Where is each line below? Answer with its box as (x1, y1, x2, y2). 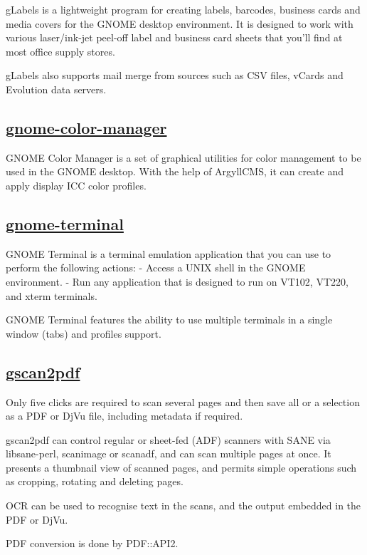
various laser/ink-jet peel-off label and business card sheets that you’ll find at (6, 30, 343, 45)
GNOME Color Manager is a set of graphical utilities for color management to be (6, 150, 361, 165)
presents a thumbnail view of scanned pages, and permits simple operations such (6, 460, 357, 474)
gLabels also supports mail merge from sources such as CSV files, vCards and (6, 68, 344, 83)
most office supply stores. (6, 43, 115, 58)
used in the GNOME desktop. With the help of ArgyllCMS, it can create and (6, 164, 344, 179)
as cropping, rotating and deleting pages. (6, 474, 183, 489)
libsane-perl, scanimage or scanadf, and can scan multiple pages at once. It (6, 446, 331, 461)
